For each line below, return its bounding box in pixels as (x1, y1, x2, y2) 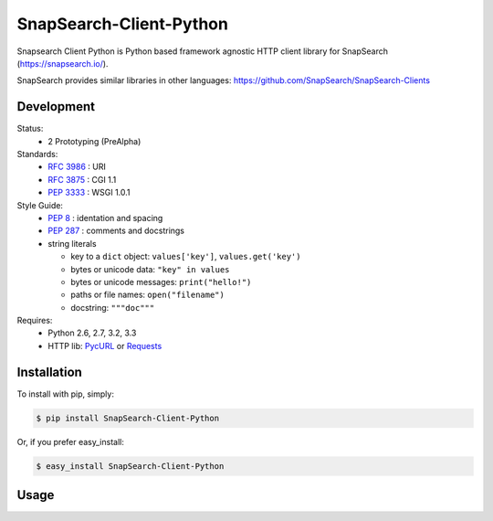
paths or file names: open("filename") (70, 289, 226, 301)
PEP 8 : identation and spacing (47, 212, 163, 223)
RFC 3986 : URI (47, 161, 107, 173)
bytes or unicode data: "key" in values (70, 263, 230, 274)
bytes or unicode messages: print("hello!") (70, 276, 252, 287)
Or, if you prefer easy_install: (16, 436, 125, 447)
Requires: (16, 315, 53, 326)
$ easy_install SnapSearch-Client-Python (36, 461, 225, 471)
